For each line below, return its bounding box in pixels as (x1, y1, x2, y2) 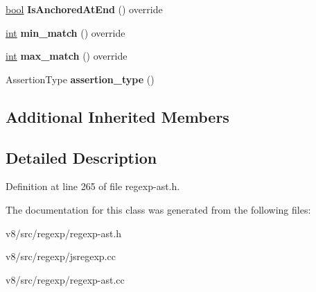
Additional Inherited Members (6, 105, 229, 127)
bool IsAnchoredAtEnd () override (6, 2, 163, 16)
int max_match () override (6, 49, 128, 63)
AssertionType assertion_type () (6, 71, 155, 86)
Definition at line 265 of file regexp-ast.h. (6, 179, 180, 194)
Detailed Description (6, 146, 157, 168)
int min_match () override (6, 25, 125, 40)
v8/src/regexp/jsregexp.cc (6, 249, 116, 264)
